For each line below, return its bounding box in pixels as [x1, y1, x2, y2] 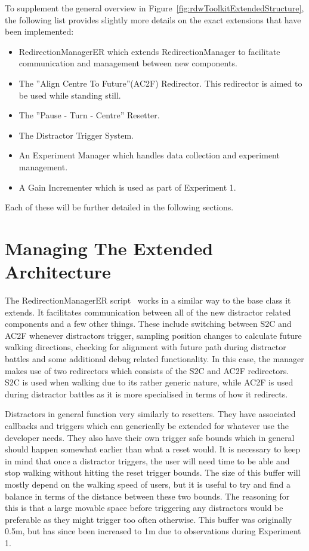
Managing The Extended [5, 235, 214, 260]
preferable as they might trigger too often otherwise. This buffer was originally [5, 513, 292, 525]
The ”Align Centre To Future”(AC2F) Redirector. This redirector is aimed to [18, 76, 302, 89]
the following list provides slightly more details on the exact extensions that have [5, 13, 301, 26]
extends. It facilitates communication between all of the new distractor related [5, 305, 291, 318]
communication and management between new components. [18, 57, 237, 69]
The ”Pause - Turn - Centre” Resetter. [18, 109, 160, 121]
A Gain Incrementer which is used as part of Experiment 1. [18, 180, 236, 193]
